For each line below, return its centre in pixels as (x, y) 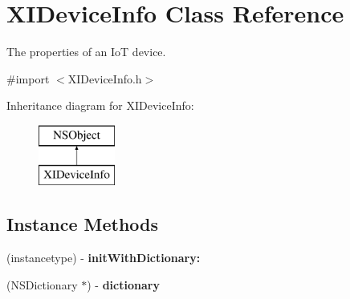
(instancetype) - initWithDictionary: (104, 258)
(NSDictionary (42, 284)
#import (28, 78)
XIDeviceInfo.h (105, 78)
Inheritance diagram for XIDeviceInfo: (100, 105)
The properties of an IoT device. (86, 52)
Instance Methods (82, 224)
